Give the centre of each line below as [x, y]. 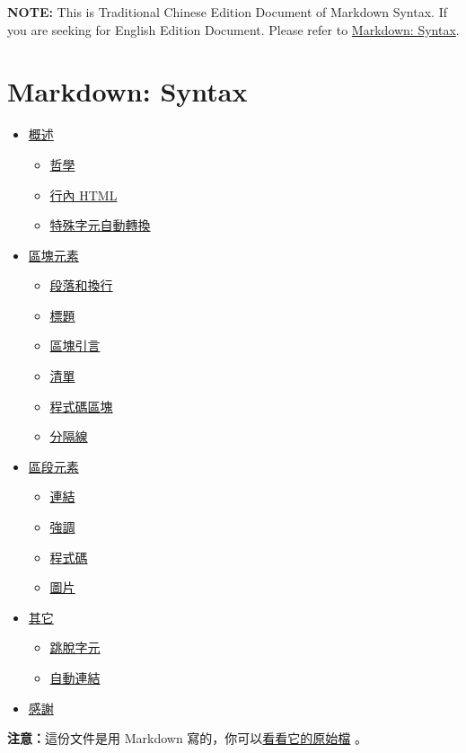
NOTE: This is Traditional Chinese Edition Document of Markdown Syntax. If [227, 12]
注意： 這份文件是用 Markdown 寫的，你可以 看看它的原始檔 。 [187, 738]
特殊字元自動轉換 [100, 225]
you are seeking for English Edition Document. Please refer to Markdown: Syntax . [233, 29]
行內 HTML [84, 195]
